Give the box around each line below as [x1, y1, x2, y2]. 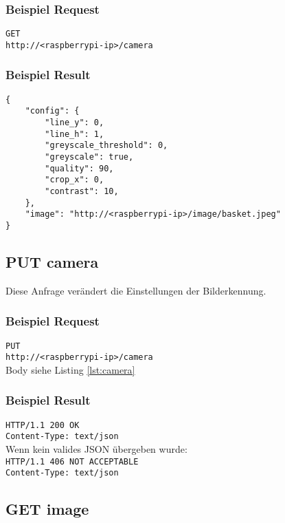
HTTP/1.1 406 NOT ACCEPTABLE [5, 456, 139, 467]
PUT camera [5, 251, 99, 273]
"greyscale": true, [45, 152, 134, 162]
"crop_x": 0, [45, 175, 104, 185]
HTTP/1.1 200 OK [5, 420, 80, 430]
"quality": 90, [45, 163, 114, 173]
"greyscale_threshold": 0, [45, 140, 168, 151]
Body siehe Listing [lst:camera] [5, 362, 135, 376]
